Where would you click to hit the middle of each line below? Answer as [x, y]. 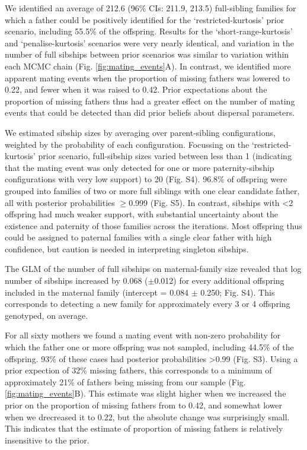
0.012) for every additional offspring [219, 281]
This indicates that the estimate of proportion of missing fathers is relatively [144, 428]
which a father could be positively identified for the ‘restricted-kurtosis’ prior [145, 19]
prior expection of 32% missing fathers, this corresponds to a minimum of [138, 370]
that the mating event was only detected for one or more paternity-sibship [140, 167]
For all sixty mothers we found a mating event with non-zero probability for [143, 335]
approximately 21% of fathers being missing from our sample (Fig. [125, 381]
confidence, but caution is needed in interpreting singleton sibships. [127, 248]
